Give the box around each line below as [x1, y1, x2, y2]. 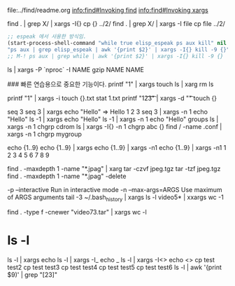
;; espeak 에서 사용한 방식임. [7, 33, 87, 40]
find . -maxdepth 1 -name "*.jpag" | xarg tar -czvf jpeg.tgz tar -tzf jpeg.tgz [7, 164, 221, 172]
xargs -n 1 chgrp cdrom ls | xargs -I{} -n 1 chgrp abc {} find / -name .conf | [7, 122, 222, 130]
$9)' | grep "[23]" [7, 271, 58, 279]
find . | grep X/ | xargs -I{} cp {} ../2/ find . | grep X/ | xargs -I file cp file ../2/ [7, 20, 226, 27]
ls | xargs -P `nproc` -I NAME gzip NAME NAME [7, 65, 145, 74]
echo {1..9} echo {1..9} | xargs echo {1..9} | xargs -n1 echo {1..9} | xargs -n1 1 [7, 143, 227, 151]
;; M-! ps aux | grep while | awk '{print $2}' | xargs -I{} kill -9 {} [7, 53, 224, 60]
